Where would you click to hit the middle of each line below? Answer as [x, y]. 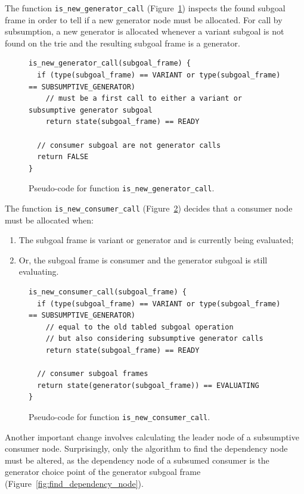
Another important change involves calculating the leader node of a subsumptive [152, 436]
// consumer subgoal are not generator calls [129, 145]
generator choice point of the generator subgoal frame [103, 472]
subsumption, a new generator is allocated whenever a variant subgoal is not [145, 31]
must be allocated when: [49, 220]
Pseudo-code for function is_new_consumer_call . [120, 417]
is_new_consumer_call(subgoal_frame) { [108, 292]
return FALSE [63, 157]
